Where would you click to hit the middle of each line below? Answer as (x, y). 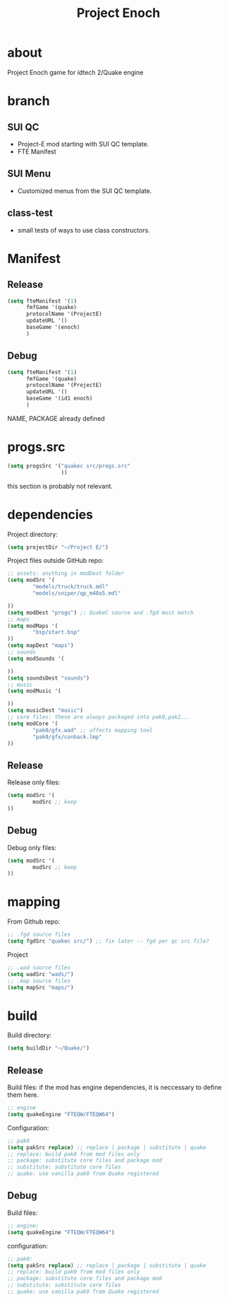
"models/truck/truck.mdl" (71, 587)
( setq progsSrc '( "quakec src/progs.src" (69, 466)
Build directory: (30, 1035)
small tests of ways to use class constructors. (83, 230)
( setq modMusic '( (34, 691)
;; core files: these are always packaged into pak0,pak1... (99, 717)
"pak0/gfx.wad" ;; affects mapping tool (93, 730)
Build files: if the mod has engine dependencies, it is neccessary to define (114, 1088)
